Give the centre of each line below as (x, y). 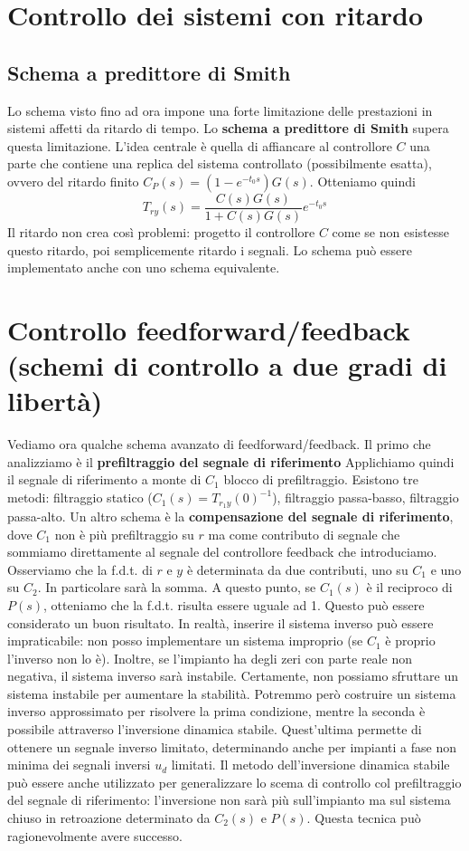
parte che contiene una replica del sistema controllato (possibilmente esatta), (220, 163)
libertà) (55, 401)
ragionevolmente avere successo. (95, 835)
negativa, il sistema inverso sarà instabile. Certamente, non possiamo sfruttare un (233, 676)
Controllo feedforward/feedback (209, 329)
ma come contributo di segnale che (304, 534)
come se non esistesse (391, 232)
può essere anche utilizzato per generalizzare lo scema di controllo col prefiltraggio (234, 782)
